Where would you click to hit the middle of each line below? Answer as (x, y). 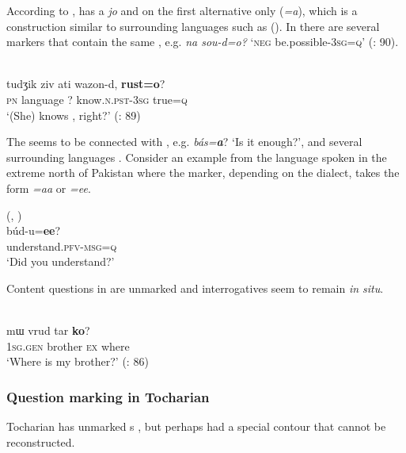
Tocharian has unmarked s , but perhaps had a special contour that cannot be (196, 426)
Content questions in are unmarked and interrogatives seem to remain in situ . (195, 288)
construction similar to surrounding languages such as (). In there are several (193, 26)
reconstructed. (41, 441)
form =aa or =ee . (49, 188)
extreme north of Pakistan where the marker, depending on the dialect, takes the (203, 173)
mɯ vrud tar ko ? (48, 330)
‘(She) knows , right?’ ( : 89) (74, 115)
